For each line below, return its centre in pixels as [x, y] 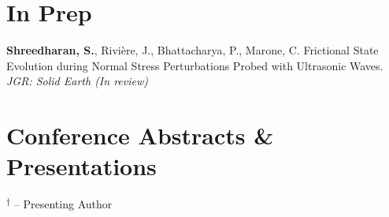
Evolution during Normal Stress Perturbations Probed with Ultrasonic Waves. [195, 65]
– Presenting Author [63, 204]
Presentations [82, 166]
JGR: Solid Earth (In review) [77, 81]
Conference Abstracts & [140, 135]
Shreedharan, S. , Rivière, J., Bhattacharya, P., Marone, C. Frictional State [193, 50]
